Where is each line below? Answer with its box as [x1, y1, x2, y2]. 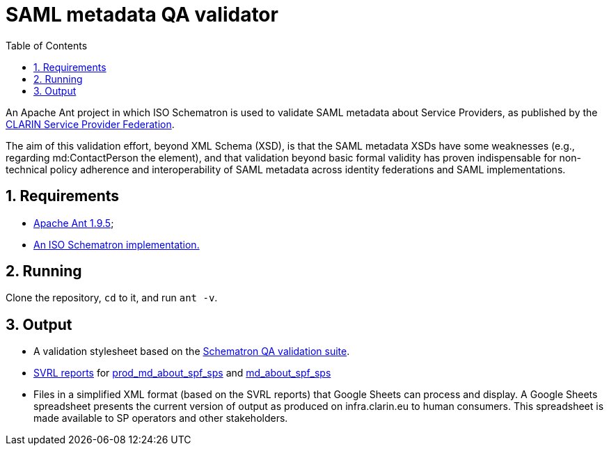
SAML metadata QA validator [6, 3, 278, 26]
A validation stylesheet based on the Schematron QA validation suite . [33, 345, 350, 358]
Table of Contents [6, 39, 88, 52]
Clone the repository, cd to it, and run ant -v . [6, 292, 218, 304]
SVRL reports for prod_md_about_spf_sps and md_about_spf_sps [33, 367, 331, 379]
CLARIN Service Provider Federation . [6, 118, 175, 130]
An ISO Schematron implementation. [33, 238, 200, 251]
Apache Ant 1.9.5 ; [33, 216, 114, 229]
